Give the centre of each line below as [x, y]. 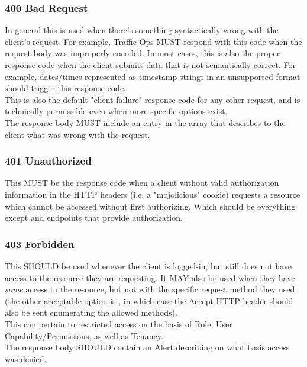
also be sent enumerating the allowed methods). [91, 312]
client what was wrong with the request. [77, 134]
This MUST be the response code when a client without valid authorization [142, 183]
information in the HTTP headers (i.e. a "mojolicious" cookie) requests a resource [153, 194]
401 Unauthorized [48, 161]
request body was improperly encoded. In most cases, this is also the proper [143, 53]
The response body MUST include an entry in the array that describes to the [145, 122]
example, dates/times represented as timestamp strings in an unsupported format [153, 76]
